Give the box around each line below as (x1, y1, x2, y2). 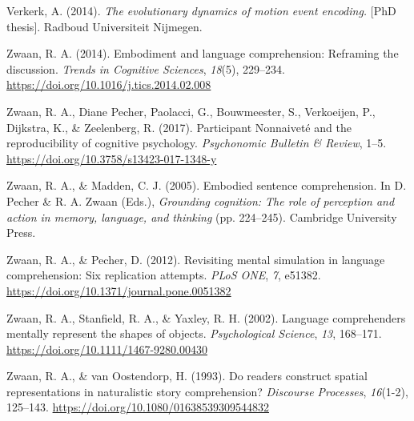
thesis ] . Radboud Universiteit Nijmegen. (6, 18, 203, 34)
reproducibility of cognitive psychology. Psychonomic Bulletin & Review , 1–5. (6, 134, 387, 151)
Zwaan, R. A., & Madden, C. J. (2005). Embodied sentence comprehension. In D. (6, 177, 407, 194)
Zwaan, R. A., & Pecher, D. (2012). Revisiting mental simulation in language (6, 251, 385, 267)
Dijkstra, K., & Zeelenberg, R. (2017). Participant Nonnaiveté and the (6, 118, 352, 135)
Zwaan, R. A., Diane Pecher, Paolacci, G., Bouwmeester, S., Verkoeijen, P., (6, 102, 376, 119)
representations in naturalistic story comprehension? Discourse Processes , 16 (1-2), (6, 383, 408, 399)
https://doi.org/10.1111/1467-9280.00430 (6, 340, 207, 357)
